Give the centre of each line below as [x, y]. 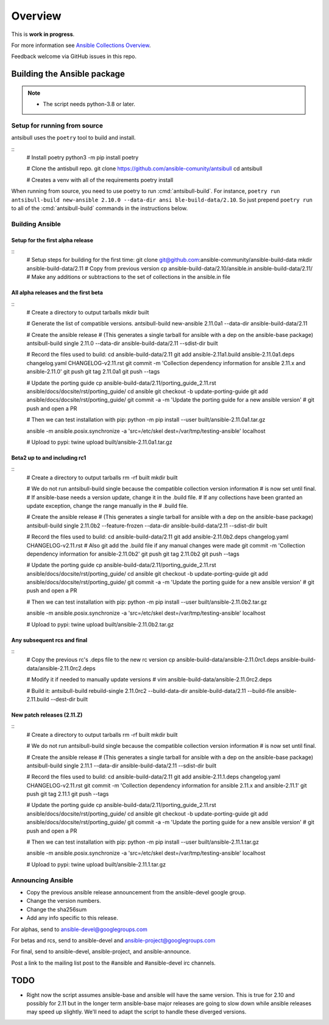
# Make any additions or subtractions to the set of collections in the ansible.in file [129, 277]
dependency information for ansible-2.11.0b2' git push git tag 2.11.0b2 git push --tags [133, 554]
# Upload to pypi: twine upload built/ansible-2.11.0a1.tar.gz [100, 442]
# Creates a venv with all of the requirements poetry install [100, 179]
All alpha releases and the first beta [57, 292]
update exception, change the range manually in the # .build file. [107, 505]
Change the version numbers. [64, 901]
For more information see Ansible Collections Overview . [81, 45]
